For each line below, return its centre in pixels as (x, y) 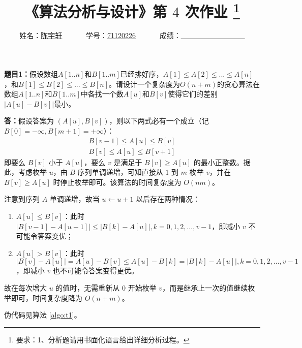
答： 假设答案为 (29, 121)
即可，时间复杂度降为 (47, 297)
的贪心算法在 (238, 84)
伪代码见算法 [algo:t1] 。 (43, 315)
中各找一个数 (102, 94)
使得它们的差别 (193, 94)
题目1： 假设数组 (31, 74)
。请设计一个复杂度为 (144, 84)
